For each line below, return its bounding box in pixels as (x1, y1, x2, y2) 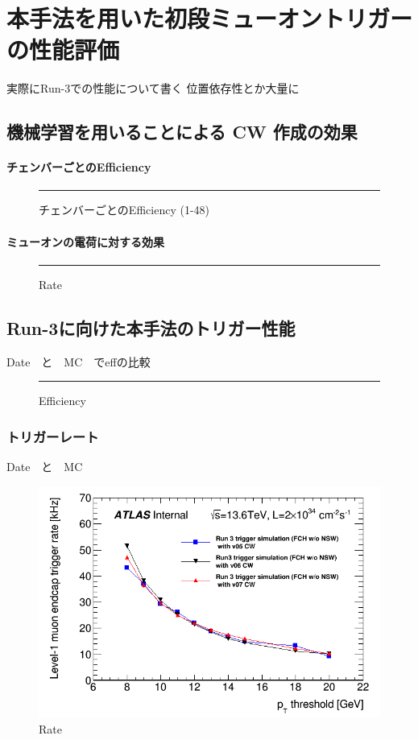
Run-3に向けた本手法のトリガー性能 (6, 315, 296, 340)
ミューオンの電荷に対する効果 (6, 233, 164, 250)
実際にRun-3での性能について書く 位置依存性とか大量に (6, 80, 300, 97)
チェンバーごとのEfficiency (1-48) (39, 201, 209, 218)
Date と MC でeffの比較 (6, 353, 151, 370)
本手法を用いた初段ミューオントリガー (6, 2, 413, 35)
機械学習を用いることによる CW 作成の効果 (6, 119, 358, 144)
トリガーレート (6, 426, 99, 446)
